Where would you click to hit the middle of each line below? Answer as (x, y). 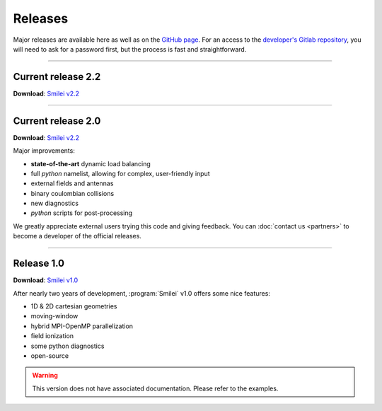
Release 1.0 (39, 264)
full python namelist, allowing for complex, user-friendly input (120, 173)
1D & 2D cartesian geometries (74, 306)
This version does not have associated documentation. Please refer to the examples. (155, 388)
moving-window (54, 316)
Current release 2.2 (57, 77)
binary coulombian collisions (73, 193)
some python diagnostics (68, 346)
